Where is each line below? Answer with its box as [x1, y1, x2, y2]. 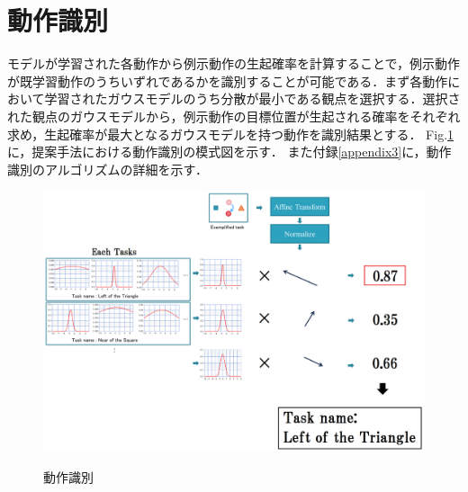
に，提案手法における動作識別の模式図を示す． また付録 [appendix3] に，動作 [7, 142, 452, 161]
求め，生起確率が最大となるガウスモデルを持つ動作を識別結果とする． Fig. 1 [7, 124, 454, 143]
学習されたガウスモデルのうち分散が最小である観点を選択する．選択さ [44, 89, 461, 108]
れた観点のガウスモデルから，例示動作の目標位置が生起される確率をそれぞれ [7, 106, 461, 125]
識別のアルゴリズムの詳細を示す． [7, 159, 209, 178]
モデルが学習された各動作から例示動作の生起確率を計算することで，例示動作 [7, 54, 461, 73]
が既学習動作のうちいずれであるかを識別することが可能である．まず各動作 [7, 71, 448, 90]
